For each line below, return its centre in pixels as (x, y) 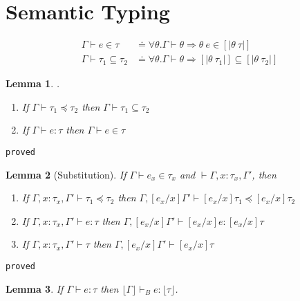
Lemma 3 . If (35, 288)
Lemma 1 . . (33, 83)
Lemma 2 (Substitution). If (66, 174)
